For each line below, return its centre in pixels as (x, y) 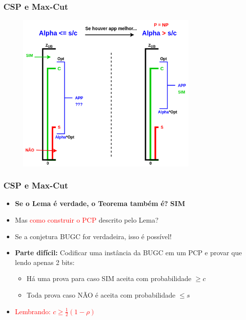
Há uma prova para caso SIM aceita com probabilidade (109, 278)
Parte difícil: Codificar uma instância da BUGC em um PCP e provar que (128, 253)
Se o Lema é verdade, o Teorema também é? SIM (100, 203)
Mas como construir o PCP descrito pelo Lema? (87, 220)
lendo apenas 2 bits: (45, 262)
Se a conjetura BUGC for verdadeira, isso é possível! (93, 236)
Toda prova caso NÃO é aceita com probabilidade (101, 294)
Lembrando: (33, 311)
